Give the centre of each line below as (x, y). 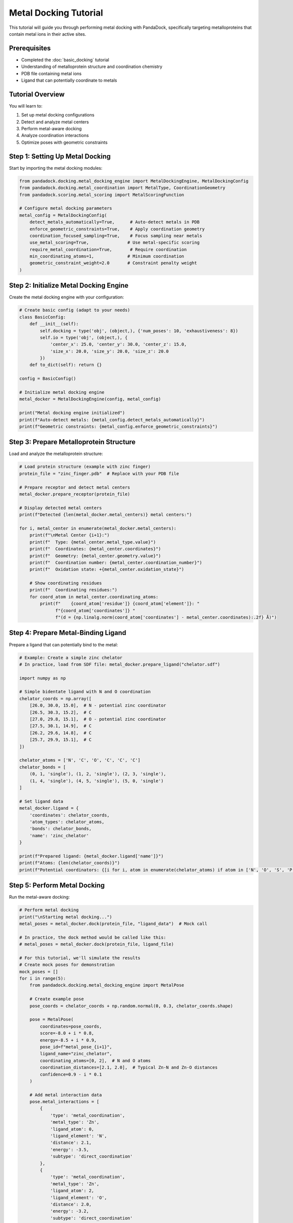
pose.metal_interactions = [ (64, 1102)
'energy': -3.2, (70, 1211)
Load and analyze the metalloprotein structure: (56, 454)
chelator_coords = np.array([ (55, 699)
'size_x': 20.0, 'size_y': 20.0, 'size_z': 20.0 (109, 351)
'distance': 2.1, (71, 1143)
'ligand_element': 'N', (79, 1136)
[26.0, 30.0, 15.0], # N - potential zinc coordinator (98, 705)
